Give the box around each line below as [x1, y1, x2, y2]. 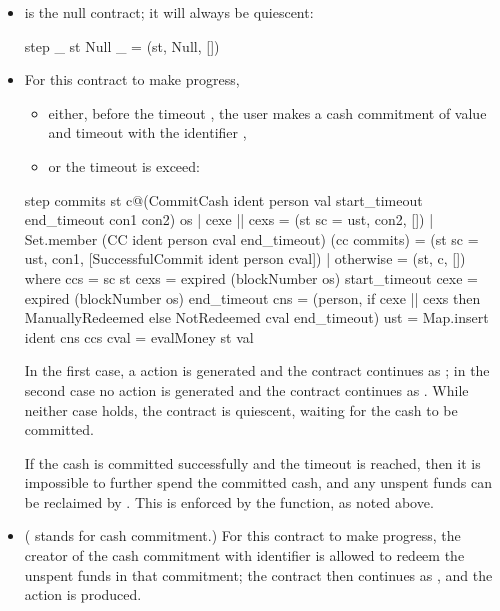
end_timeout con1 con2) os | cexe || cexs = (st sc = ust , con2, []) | [24, 209, 434, 230]
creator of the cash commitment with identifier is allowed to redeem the [24, 545, 465, 566]
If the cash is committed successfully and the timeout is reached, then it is [24, 452, 481, 473]
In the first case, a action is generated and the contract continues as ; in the [24, 360, 490, 381]
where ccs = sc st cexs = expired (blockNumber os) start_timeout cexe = [24, 267, 478, 288]
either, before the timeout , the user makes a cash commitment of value [48, 102, 487, 123]
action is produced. [24, 584, 142, 605]
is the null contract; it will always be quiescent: [24, 2, 314, 22]
